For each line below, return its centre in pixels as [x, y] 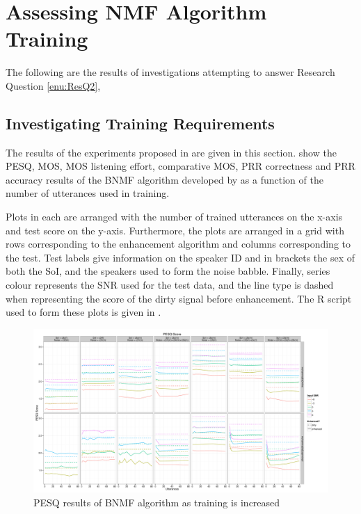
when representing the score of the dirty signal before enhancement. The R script [179, 298]
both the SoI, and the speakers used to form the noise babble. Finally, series [168, 271]
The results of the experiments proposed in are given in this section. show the [171, 152]
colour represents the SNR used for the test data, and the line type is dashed [170, 285]
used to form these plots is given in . [83, 312]
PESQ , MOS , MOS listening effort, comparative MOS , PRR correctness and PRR [180, 166]
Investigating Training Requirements [140, 123]
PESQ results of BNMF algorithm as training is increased [157, 502]
